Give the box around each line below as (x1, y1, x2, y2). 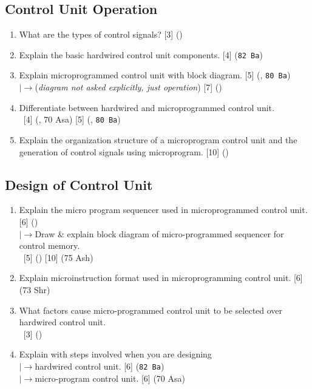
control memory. (19, 239, 80, 252)
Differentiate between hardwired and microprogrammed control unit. (19, 101, 274, 113)
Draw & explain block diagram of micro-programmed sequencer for (35, 227, 284, 240)
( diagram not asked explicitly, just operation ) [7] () (35, 81, 222, 93)
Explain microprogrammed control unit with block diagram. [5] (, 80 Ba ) (19, 69, 291, 81)
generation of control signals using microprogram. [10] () (19, 145, 229, 158)
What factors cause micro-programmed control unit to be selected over (19, 303, 283, 316)
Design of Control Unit (5, 175, 153, 194)
